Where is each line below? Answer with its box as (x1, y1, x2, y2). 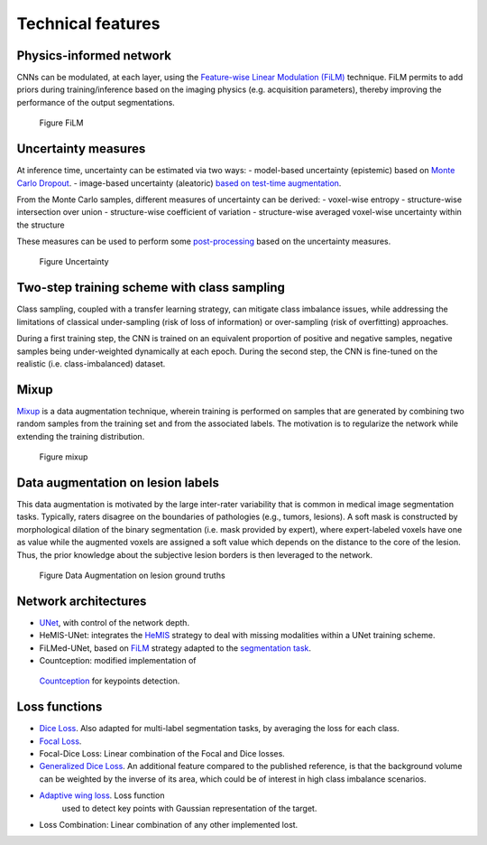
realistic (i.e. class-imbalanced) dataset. (16, 357, 166, 369)
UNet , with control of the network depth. (39, 617, 189, 627)
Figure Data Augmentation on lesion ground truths (39, 570, 225, 580)
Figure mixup (39, 451, 88, 462)
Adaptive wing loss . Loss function (39, 790, 165, 801)
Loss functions (16, 700, 103, 715)
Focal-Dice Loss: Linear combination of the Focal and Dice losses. (39, 748, 286, 759)
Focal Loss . (39, 736, 82, 747)
